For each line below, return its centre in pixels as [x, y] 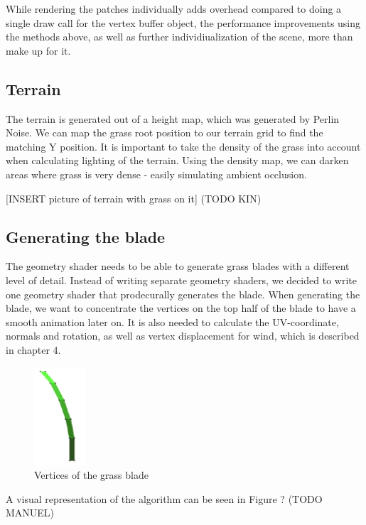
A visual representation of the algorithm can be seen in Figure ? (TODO [164, 498]
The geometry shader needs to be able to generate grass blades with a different [178, 266]
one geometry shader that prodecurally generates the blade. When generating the [183, 294]
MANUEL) [30, 513]
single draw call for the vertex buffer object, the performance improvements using [183, 22]
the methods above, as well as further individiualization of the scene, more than [179, 37]
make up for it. [38, 50]
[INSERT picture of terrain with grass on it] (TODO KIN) [134, 198]
